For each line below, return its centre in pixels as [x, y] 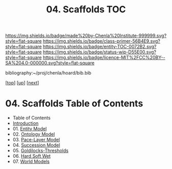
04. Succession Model [36, 145]
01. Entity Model [30, 129]
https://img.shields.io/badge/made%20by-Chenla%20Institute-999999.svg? [86, 36]
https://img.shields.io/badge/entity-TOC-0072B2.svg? [100, 47]
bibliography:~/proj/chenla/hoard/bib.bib [48, 73]
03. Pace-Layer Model [36, 140]
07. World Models [31, 162]
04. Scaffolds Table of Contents [74, 104]
